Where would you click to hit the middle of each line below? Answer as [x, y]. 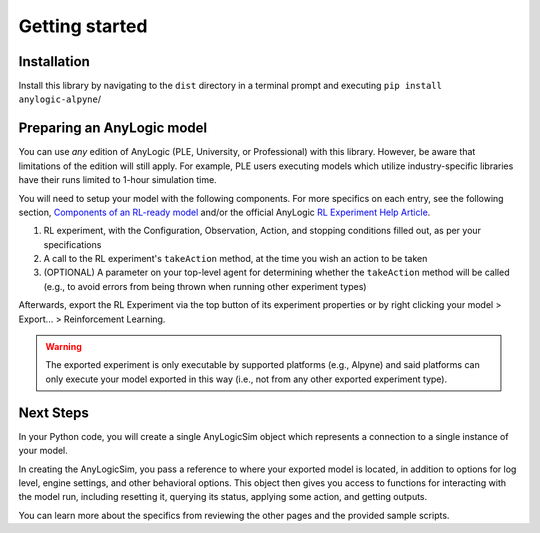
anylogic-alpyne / [60, 99]
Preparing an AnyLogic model [113, 128]
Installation [54, 61]
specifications [72, 244]
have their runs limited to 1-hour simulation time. [117, 180]
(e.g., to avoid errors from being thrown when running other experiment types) [205, 286]
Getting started [83, 26]
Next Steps [53, 412]
